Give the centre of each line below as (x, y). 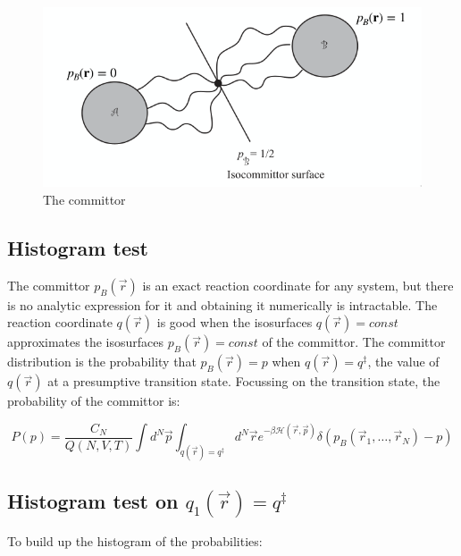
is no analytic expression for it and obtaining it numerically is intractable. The (222, 304)
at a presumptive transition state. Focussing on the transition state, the (244, 381)
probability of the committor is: (94, 401)
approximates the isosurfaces (85, 342)
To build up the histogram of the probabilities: (135, 541)
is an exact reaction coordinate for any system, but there (298, 285)
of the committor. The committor (354, 342)
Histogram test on (93, 500)
